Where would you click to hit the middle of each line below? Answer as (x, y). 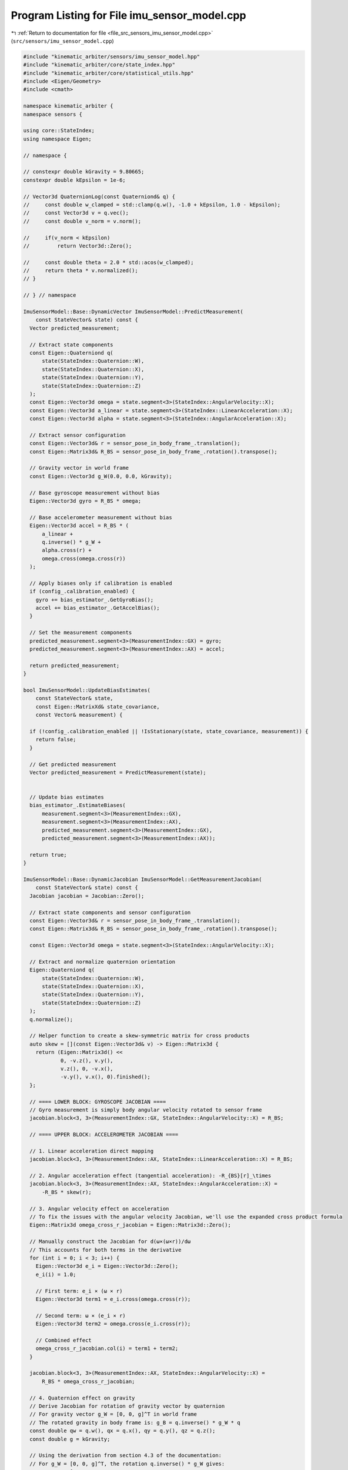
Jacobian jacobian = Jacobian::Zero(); (87, 896)
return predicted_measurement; (75, 665)
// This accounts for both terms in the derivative (106, 1250)
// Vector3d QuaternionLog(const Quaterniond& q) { (99, 196)
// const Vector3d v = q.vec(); (76, 213)
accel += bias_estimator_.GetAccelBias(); (98, 608)
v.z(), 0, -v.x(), (87, 1068)
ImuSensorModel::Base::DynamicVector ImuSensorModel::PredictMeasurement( (133, 312)
